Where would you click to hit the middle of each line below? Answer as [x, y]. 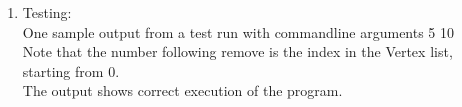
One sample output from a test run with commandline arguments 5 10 [238, 31]
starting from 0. [71, 70]
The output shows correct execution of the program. [182, 90]
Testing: [47, 12]
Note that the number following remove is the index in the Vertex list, [237, 51]
